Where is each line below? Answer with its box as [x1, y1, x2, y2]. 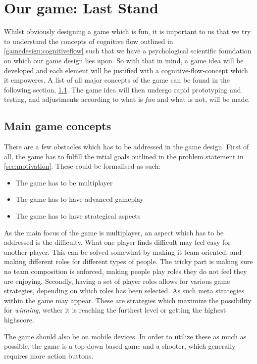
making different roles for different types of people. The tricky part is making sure [4, 256, 253, 267]
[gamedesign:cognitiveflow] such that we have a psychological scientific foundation [4, 45, 252, 56]
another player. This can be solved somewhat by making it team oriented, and [4, 246, 242, 257]
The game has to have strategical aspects [15, 211, 141, 221]
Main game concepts [4, 118, 111, 134]
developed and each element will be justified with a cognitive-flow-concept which [4, 65, 248, 75]
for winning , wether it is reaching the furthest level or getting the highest [4, 305, 226, 315]
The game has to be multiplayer [15, 177, 113, 187]
